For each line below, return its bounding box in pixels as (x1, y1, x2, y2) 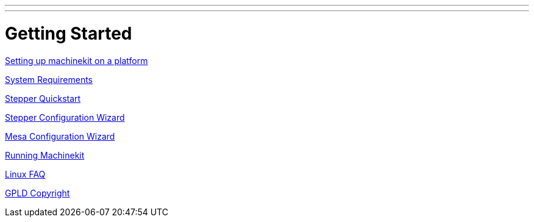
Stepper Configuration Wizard (5, 112, 125, 123)
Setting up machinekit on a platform (5, 55, 148, 66)
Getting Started (5, 23, 132, 44)
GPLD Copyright (5, 187, 70, 198)
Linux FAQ (5, 168, 46, 179)
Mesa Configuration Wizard (5, 131, 115, 141)
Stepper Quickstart (5, 93, 81, 104)
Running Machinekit (5, 149, 85, 160)
